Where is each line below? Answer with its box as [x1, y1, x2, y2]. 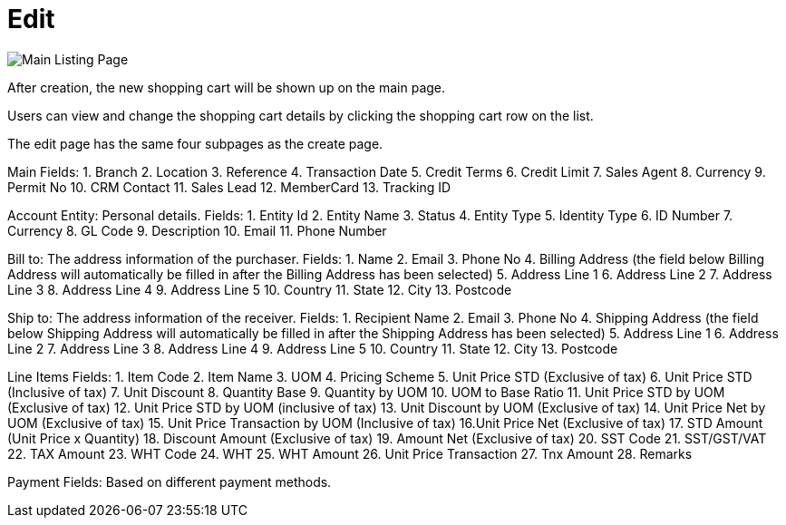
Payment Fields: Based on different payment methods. [7, 473, 332, 490]
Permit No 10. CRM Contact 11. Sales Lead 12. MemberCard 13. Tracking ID [7, 179, 451, 195]
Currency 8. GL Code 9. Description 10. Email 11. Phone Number [7, 222, 387, 238]
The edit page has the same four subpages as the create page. [7, 135, 383, 151]
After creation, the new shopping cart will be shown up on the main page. [7, 79, 446, 95]
